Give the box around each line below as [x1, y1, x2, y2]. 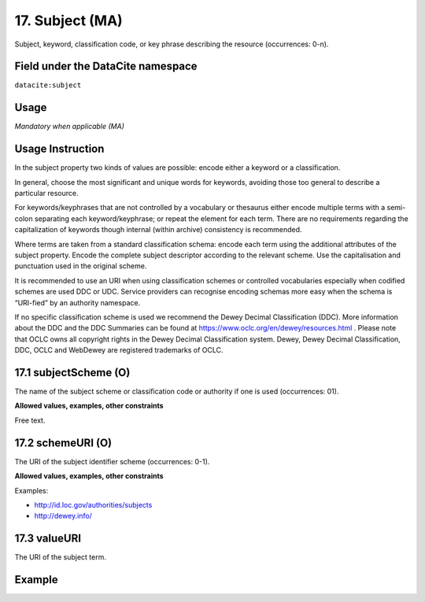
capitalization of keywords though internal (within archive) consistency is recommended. [14, 225, 302, 235]
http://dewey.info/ [34, 512, 92, 521]
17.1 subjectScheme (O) [14, 366, 131, 379]
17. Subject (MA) [14, 12, 124, 29]
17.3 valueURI [14, 532, 82, 545]
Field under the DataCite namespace [14, 60, 198, 73]
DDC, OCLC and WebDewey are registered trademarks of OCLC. [14, 345, 224, 355]
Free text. [14, 415, 46, 425]
